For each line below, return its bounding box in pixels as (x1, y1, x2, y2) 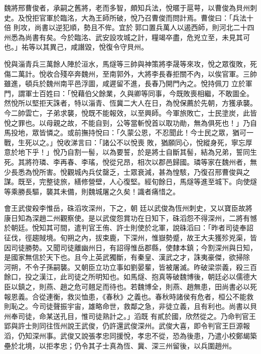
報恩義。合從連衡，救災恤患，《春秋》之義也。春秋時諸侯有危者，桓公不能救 (4, 291, 253, 301)
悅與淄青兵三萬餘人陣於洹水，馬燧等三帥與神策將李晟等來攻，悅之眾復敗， (4, 58, 250, 69)
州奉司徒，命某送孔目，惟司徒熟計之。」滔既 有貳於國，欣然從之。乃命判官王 (4, 310, 256, 321)
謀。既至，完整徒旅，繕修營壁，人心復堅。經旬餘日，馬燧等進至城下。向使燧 (4, 176, 257, 187)
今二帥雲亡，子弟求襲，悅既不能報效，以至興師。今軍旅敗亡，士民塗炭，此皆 (4, 107, 257, 118)
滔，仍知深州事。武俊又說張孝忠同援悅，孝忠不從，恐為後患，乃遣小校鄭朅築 (4, 330, 257, 340)
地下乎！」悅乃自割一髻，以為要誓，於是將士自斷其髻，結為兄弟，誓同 (18, 147, 250, 157)
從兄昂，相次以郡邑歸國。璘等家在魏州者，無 (109, 156, 257, 167)
